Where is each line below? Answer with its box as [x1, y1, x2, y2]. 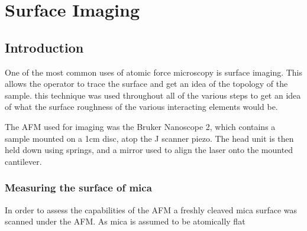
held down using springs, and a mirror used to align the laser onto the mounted [5, 144, 293, 156]
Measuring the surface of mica [5, 180, 152, 195]
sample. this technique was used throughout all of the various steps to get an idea [5, 89, 301, 101]
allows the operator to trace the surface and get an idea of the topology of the [5, 77, 288, 90]
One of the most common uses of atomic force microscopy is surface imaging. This [5, 66, 303, 78]
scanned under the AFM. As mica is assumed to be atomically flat [5, 215, 245, 227]
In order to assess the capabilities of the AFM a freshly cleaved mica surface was [5, 203, 298, 216]
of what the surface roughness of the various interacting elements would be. [5, 100, 278, 113]
